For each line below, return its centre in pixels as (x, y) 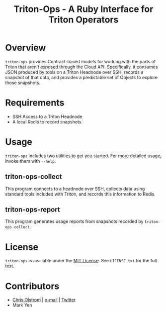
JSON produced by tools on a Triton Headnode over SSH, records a (74, 72)
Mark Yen (22, 305)
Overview (26, 48)
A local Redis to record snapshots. (47, 122)
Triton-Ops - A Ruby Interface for (83, 9)
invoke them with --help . (31, 161)
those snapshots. (23, 83)
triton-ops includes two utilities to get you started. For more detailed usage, (83, 156)
